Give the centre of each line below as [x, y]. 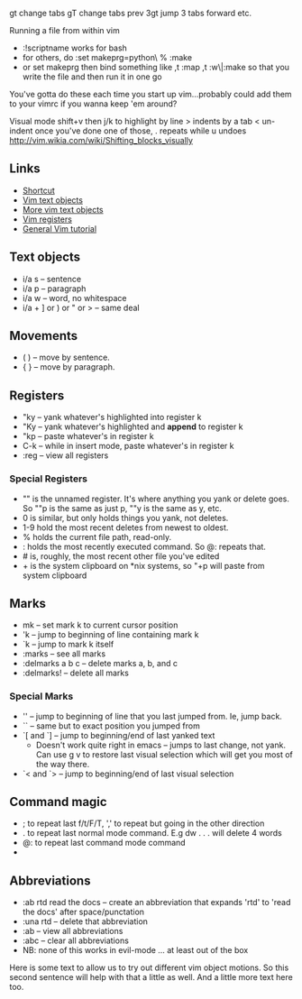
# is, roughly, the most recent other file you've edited [121, 556]
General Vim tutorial [59, 228]
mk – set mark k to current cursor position [100, 625]
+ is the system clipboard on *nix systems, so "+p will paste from [143, 565]
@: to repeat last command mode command [104, 843]
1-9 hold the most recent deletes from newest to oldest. [125, 527]
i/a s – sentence [52, 279]
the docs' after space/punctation [83, 912]
